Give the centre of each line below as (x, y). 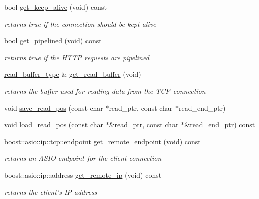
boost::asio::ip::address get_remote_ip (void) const (83, 175)
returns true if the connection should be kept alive (80, 23)
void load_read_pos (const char (54, 125)
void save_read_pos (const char (54, 108)
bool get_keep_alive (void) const (55, 7)
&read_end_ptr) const (220, 125)
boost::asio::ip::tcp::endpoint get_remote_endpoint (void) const (102, 141)
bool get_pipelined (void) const (53, 40)
